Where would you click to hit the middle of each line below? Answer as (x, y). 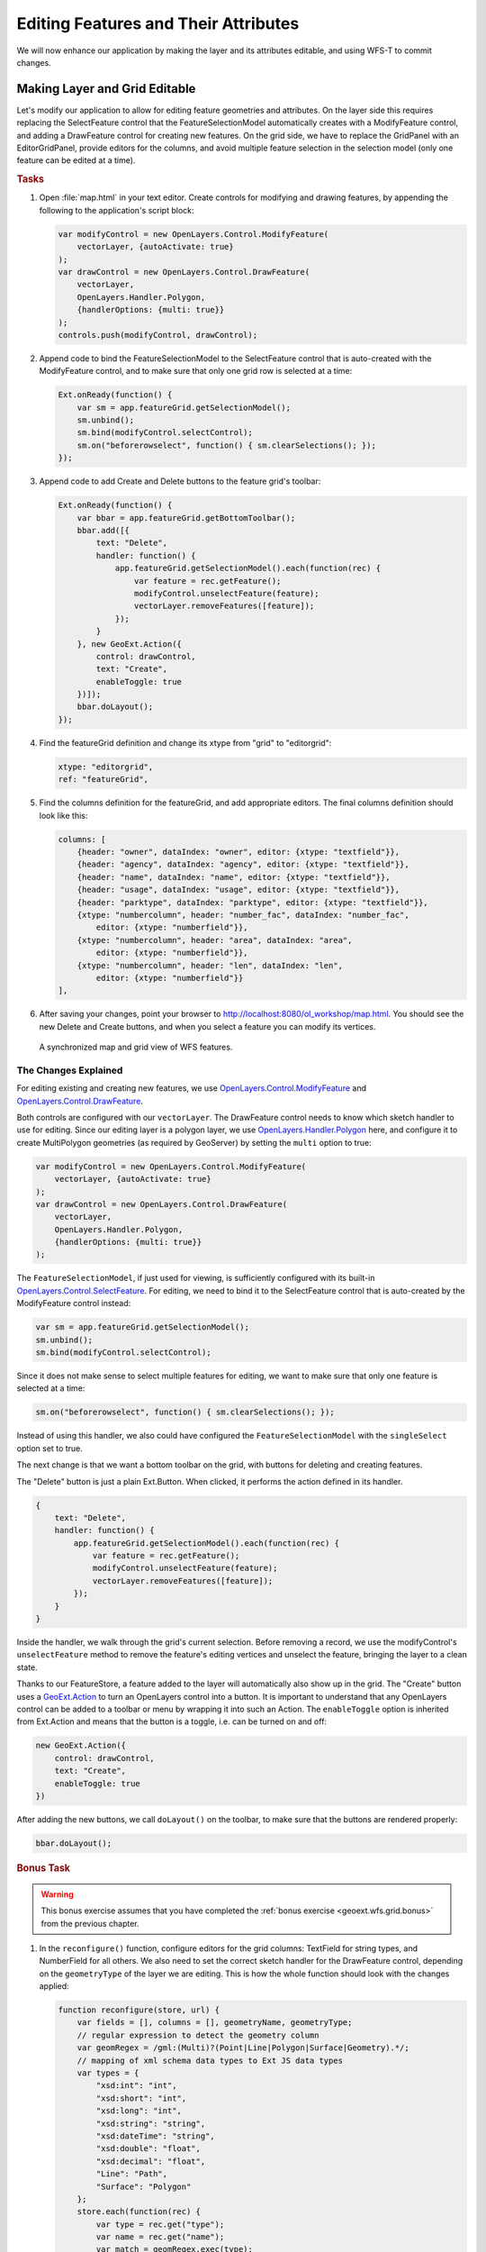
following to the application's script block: (117, 210)
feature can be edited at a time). (76, 160)
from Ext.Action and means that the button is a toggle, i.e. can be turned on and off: (172, 1721)
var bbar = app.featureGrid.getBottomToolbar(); (186, 518)
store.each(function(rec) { (139, 2212)
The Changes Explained (70, 1070)
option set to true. (49, 1448)
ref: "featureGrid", (103, 780)
